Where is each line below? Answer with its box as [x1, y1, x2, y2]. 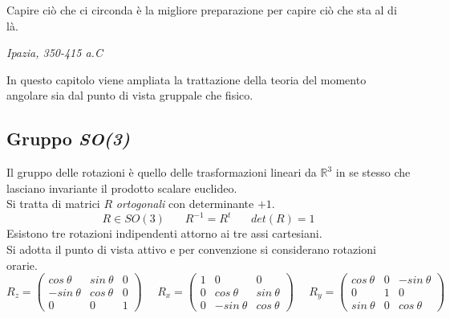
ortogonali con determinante [116, 195, 254, 212]
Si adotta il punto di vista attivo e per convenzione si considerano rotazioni [6, 241, 376, 258]
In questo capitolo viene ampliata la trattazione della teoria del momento [6, 71, 367, 88]
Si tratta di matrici [6, 195, 100, 212]
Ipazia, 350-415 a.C [6, 44, 103, 61]
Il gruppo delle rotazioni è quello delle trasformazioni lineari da [6, 164, 317, 181]
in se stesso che [335, 164, 411, 181]
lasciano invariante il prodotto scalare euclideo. [6, 179, 237, 196]
